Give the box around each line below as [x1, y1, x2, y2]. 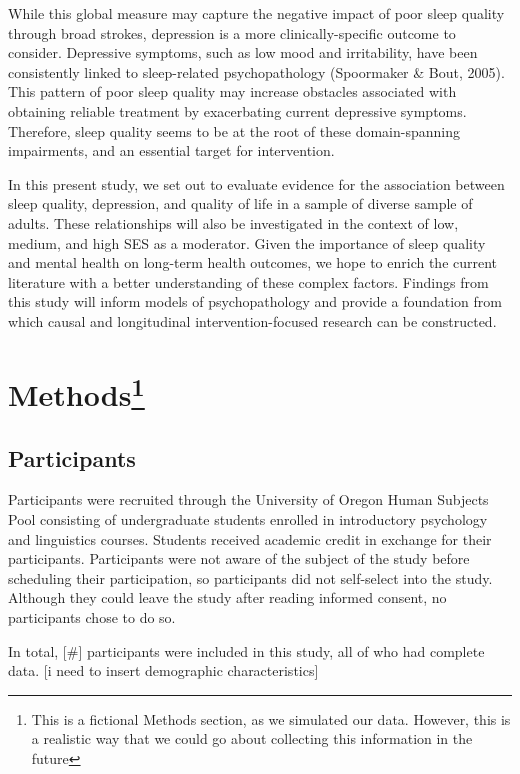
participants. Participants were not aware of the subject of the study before [8, 548, 470, 569]
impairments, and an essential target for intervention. [8, 140, 335, 161]
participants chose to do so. [8, 606, 176, 627]
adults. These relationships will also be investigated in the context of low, [8, 212, 459, 233]
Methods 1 [8, 369, 145, 415]
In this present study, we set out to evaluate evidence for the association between [8, 173, 505, 194]
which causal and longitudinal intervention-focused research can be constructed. [8, 310, 497, 331]
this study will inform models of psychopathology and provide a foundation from [8, 291, 503, 312]
